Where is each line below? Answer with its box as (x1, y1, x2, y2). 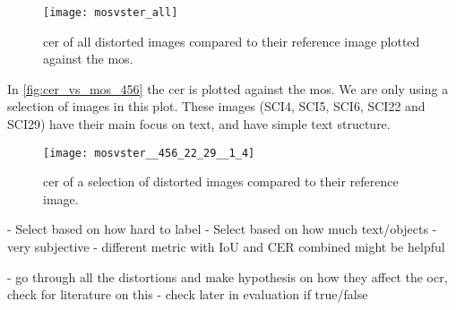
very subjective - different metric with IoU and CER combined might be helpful (7, 237, 445, 256)
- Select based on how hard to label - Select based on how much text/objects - (7, 220, 437, 238)
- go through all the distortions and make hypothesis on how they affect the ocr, (7, 267, 448, 286)
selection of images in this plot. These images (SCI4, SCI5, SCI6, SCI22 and (7, 97, 426, 116)
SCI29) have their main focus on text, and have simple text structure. (7, 115, 391, 133)
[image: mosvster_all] (43, 6, 178, 19)
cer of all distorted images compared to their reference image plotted (43, 31, 420, 50)
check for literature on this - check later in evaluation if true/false (7, 285, 368, 304)
